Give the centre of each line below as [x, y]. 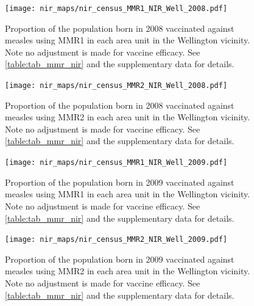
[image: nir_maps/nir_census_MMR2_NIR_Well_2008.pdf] [116, 86]
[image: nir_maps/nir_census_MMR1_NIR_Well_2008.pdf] [116, 9]
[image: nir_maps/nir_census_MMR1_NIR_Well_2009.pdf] [116, 163]
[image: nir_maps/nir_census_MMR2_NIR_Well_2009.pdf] [116, 240]
